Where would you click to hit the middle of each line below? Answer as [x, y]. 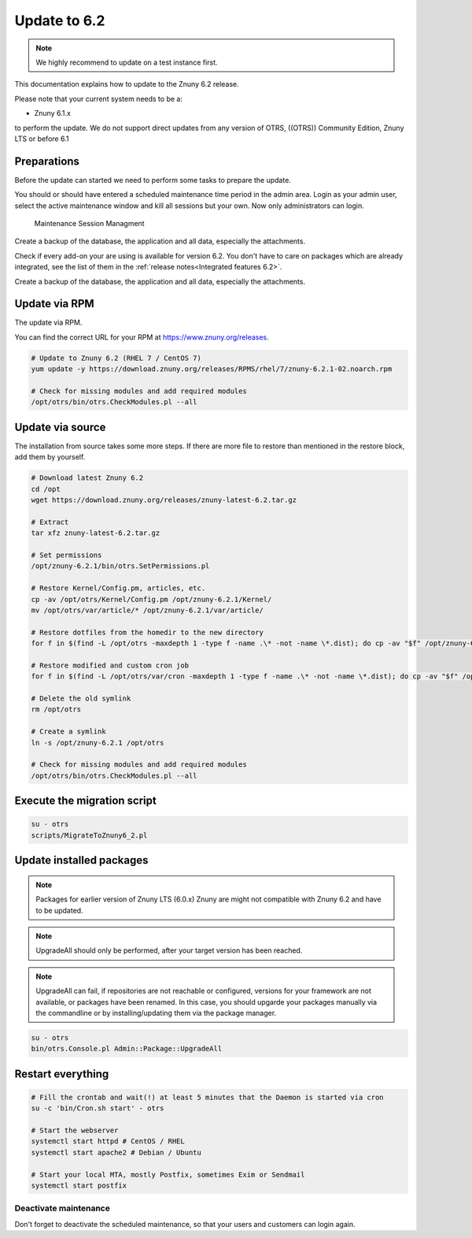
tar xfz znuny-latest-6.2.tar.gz [96, 533]
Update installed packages [81, 860]
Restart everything [62, 1074]
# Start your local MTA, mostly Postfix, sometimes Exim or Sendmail [168, 1175]
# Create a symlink [68, 732]
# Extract [50, 522]
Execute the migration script [85, 801]
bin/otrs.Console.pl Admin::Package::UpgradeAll [127, 1049]
